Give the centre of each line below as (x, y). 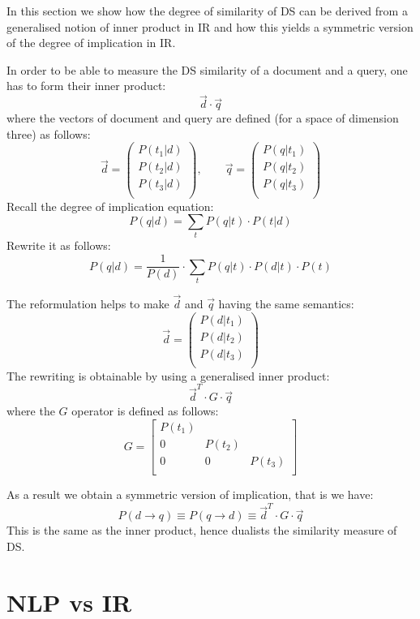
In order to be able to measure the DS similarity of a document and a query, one (207, 69)
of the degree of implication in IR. (91, 43)
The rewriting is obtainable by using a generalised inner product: (168, 375)
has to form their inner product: (86, 86)
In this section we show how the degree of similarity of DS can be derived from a (207, 11)
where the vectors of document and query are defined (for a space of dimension (203, 118)
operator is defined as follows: (145, 411)
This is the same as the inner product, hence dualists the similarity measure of (202, 530)
